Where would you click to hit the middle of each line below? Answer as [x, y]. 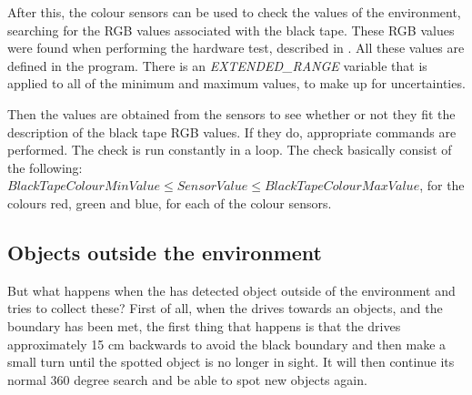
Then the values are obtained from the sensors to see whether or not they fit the [231, 113]
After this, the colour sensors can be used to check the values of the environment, [234, 12]
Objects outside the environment [165, 252]
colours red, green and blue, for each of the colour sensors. [170, 203]
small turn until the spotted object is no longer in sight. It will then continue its [231, 362]
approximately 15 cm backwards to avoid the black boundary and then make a [227, 344]
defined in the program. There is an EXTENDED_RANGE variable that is [217, 65]
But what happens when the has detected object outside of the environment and [231, 290]
